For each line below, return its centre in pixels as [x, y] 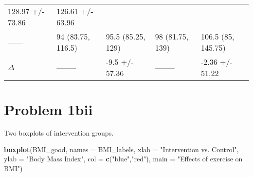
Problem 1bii [48, 109]
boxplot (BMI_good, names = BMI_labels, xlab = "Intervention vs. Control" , [121, 149]
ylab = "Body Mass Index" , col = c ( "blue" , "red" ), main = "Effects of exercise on [123, 159]
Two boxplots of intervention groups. [59, 133]
